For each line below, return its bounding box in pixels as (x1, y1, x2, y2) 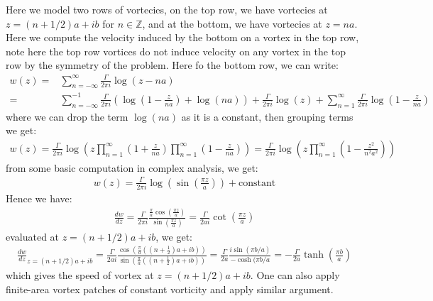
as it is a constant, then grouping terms (181, 109, 353, 124)
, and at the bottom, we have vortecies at (142, 16, 322, 31)
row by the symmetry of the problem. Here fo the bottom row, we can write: (6, 58, 339, 72)
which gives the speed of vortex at (6, 268, 154, 283)
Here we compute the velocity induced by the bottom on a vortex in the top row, (6, 30, 359, 45)
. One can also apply (250, 268, 340, 283)
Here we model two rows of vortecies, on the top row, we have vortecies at (6, 2, 328, 16)
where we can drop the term (6, 109, 128, 124)
